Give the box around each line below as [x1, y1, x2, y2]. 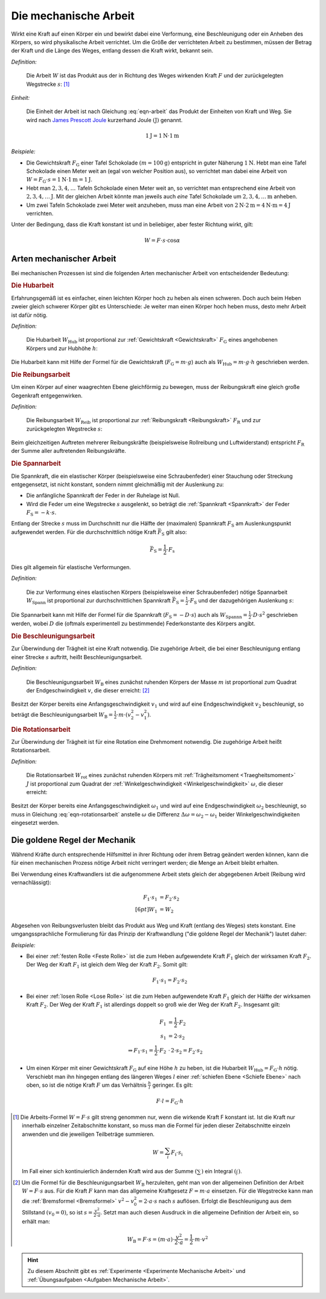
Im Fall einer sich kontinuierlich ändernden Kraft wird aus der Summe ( [22, 1168, 197, 1175]
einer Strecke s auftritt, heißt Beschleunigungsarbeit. [11, 653, 143, 660]
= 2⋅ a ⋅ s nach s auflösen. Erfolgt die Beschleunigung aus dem [138, 1197, 292, 1205]
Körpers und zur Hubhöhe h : [26, 345, 98, 352]
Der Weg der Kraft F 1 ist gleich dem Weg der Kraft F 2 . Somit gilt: [26, 961, 188, 970]
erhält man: [22, 1218, 51, 1225]
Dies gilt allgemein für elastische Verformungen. [11, 563, 131, 571]
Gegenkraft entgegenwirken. [11, 392, 83, 399]
